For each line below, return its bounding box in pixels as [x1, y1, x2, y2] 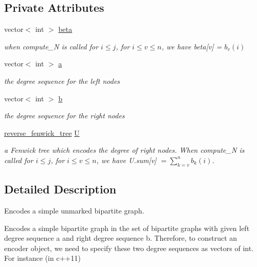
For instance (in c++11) [4, 253, 81, 263]
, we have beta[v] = [161, 41, 222, 51]
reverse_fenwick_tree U [4, 127, 80, 138]
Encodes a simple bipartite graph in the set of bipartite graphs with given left [4, 222, 250, 233]
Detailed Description [4, 181, 117, 197]
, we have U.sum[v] [96, 154, 157, 165]
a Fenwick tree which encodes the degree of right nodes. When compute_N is [4, 145, 245, 155]
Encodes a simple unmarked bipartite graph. [4, 205, 144, 216]
